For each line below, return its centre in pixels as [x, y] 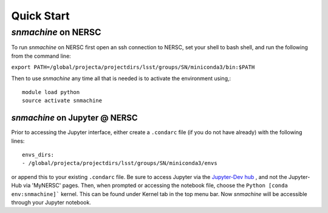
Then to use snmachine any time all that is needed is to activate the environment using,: [121, 78]
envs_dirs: [38, 155]
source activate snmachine [62, 101]
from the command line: [41, 56]
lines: [18, 141]
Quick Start [40, 16]
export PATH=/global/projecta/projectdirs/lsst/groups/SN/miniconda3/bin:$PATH [133, 67]
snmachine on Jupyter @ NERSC [74, 118]
